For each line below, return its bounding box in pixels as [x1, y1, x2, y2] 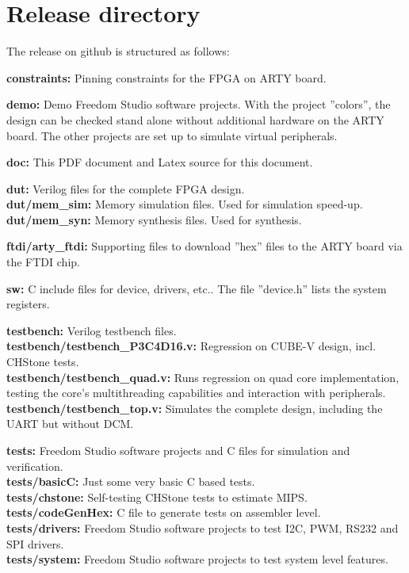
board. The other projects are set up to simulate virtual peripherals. [6, 127, 338, 143]
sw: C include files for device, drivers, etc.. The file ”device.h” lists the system [6, 280, 387, 296]
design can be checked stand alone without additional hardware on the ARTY [6, 111, 384, 128]
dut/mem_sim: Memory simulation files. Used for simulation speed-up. [6, 196, 363, 212]
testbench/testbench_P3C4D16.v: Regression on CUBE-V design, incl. [6, 338, 377, 354]
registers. [6, 296, 50, 312]
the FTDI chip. [6, 254, 80, 270]
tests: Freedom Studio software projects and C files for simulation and [6, 442, 350, 458]
